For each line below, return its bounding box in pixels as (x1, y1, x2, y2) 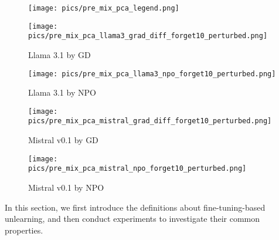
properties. (5, 224, 43, 236)
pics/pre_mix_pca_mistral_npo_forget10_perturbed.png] (28, 164, 247, 173)
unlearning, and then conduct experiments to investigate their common (5, 212, 260, 225)
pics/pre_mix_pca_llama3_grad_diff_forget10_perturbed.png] (28, 32, 268, 40)
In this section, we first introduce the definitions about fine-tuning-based (5, 201, 266, 213)
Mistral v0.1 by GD (28, 134, 98, 146)
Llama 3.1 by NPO (28, 86, 96, 99)
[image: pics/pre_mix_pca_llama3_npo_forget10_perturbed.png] (28, 69, 276, 78)
